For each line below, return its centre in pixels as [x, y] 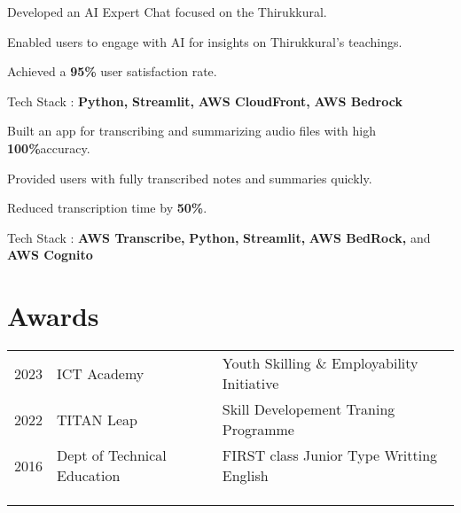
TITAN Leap [97, 419]
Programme [258, 430]
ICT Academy [101, 373]
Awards [53, 316]
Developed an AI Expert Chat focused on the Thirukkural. [167, 12]
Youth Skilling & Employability [320, 363]
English [245, 476]
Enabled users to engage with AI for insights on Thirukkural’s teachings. [205, 41]
